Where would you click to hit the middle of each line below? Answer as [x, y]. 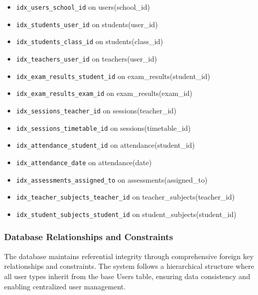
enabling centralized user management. [65, 286]
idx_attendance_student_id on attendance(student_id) [105, 145]
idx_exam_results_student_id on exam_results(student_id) [113, 76]
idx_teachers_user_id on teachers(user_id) [87, 58]
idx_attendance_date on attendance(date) [84, 162]
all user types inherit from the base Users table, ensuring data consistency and [127, 276]
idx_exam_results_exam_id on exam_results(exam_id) [104, 93]
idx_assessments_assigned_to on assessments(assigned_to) [112, 179]
